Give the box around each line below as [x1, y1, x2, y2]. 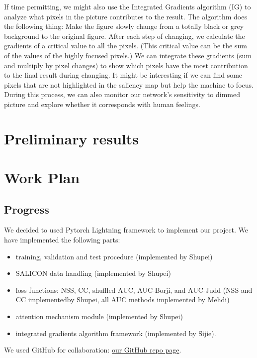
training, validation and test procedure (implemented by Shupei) [15, 251, 213, 261]
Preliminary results [4, 128, 139, 148]
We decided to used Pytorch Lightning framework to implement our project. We [4, 225, 249, 235]
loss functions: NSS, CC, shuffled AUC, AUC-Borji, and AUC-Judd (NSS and [15, 284, 253, 295]
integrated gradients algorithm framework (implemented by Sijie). [15, 328, 216, 338]
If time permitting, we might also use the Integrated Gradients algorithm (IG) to [4, 1, 251, 11]
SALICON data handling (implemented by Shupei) [15, 268, 171, 278]
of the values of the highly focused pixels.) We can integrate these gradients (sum [4, 50, 252, 60]
